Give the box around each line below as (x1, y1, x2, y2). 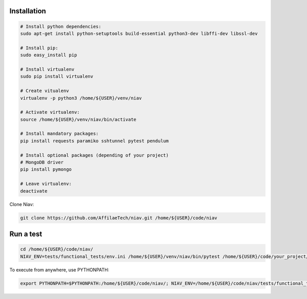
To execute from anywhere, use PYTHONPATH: (9, 266, 109, 273)
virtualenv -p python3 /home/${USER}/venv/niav (20, 95, 142, 101)
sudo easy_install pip (20, 52, 77, 58)
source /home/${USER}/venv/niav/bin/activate (20, 117, 137, 122)
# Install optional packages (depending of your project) (20, 152, 169, 158)
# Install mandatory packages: (20, 131, 99, 136)
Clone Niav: (9, 201, 34, 207)
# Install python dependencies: (20, 24, 102, 29)
